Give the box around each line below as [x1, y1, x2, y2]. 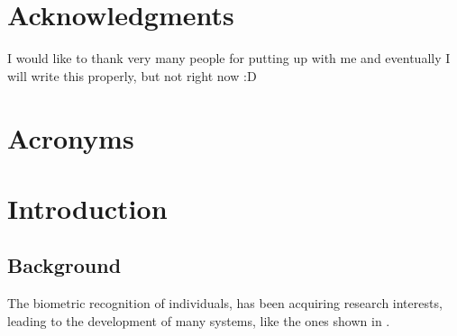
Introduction [7, 189, 168, 226]
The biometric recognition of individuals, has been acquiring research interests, [7, 294, 443, 313]
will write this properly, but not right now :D [7, 66, 257, 85]
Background [7, 251, 122, 279]
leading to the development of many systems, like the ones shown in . [7, 311, 390, 330]
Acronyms [7, 119, 134, 156]
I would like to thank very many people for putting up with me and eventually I [7, 49, 451, 68]
